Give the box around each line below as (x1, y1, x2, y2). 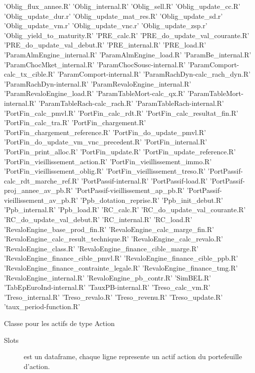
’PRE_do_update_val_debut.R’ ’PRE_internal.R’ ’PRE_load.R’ (4, 40, 206, 50)
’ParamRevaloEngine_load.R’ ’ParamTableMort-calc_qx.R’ (4, 88, 185, 98)
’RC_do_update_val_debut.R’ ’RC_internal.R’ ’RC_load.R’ (4, 214, 192, 225)
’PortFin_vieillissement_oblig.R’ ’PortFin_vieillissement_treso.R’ (4, 166, 206, 176)
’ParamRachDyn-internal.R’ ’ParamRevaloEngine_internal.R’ (4, 78, 191, 89)
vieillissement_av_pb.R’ (4, 194, 78, 205)
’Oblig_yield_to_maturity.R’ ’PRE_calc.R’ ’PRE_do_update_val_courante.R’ (4, 30, 250, 40)
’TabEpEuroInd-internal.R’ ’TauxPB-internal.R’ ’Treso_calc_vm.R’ (4, 282, 211, 292)
